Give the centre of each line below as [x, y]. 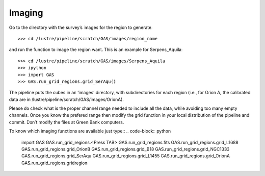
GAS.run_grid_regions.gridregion [54, 163]
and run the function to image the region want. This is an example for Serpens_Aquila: [96, 50]
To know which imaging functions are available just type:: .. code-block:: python [90, 131]
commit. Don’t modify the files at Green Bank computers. [66, 122]
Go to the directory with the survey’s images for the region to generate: [81, 27]
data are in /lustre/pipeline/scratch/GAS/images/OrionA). [66, 99]
